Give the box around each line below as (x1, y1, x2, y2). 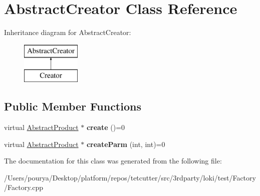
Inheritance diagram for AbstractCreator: (4, 27, 131, 37)
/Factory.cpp (4, 182, 44, 192)
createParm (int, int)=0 (86, 138, 165, 149)
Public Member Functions (4, 98, 141, 114)
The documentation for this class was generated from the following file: (4, 155, 222, 166)
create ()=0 (86, 122, 125, 132)
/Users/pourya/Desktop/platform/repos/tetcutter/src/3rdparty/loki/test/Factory (4, 172, 256, 182)
